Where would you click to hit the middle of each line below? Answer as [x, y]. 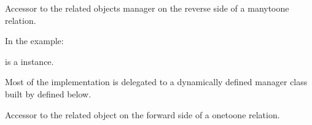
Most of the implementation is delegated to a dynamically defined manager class [156, 82]
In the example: [34, 41]
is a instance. [29, 61]
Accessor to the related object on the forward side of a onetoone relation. [142, 114]
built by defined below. [48, 93]
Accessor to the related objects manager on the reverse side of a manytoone [147, 8]
